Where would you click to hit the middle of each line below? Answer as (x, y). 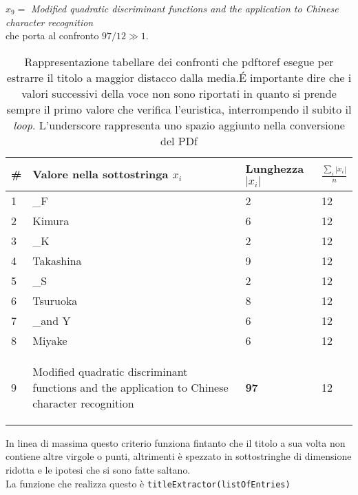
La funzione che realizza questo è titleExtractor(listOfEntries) (148, 483)
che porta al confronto (52, 35)
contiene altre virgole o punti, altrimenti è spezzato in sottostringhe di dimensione (179, 456)
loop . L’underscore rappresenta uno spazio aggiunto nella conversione (179, 125)
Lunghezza (275, 168)
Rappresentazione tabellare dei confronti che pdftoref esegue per (179, 61)
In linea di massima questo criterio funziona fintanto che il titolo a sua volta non (176, 442)
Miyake (50, 340)
